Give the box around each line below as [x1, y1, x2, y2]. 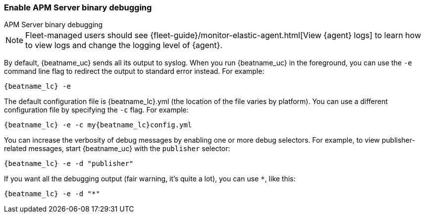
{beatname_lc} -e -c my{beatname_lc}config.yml [4, 121, 192, 129]
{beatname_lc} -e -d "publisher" [4, 160, 134, 168]
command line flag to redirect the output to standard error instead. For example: [4, 67, 265, 76]
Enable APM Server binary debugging [4, 2, 152, 12]
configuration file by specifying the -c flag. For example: [4, 106, 189, 114]
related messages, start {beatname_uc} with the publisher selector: [4, 144, 230, 153]
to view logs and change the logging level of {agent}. [25, 40, 222, 51]
